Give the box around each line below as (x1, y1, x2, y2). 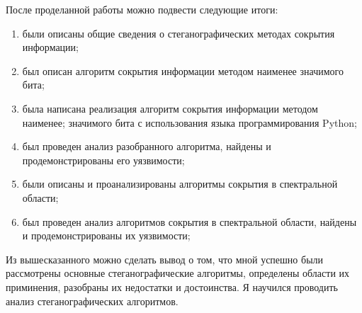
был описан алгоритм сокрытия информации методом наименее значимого (22, 63, 344, 78)
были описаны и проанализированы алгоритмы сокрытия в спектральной (22, 176, 338, 191)
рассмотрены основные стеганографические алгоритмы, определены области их (6, 266, 350, 280)
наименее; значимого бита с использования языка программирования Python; (22, 115, 357, 130)
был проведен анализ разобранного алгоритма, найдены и (22, 139, 271, 154)
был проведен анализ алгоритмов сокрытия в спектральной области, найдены (22, 214, 357, 229)
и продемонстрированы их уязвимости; (22, 228, 191, 243)
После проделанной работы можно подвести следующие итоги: (6, 2, 278, 16)
